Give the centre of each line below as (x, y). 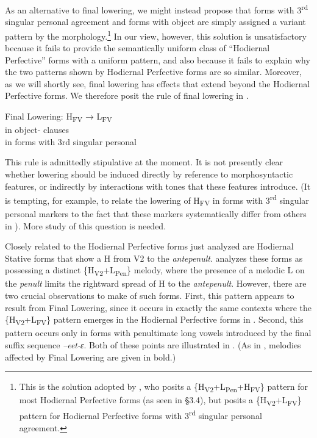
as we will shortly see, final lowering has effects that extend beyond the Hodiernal (158, 83)
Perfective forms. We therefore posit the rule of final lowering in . (127, 95)
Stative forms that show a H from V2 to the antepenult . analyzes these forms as (154, 258)
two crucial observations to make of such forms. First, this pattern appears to (150, 296)
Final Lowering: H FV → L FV (59, 117)
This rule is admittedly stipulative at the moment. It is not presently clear (144, 162)
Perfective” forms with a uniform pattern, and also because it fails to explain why (158, 59)
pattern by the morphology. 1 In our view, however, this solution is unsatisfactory (156, 35)
